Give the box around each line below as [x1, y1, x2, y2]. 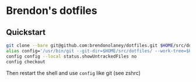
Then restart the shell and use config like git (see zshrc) [6, 69, 141, 76]
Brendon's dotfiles [6, 4, 97, 17]
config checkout [6, 59, 45, 65]
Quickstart [6, 27, 46, 37]
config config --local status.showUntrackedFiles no [6, 54, 137, 59]
